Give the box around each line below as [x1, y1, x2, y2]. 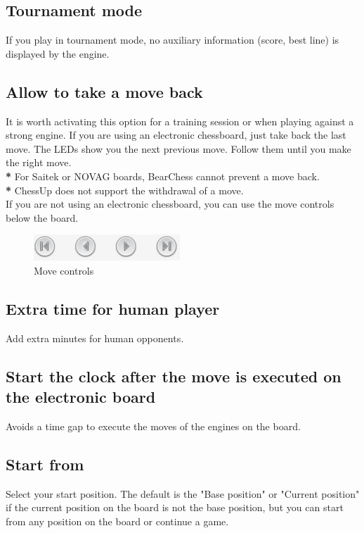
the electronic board [6, 386, 156, 408]
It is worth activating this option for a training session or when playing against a [6, 113, 354, 128]
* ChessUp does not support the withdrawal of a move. [6, 182, 244, 197]
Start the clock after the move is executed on [6, 365, 342, 387]
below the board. [6, 210, 79, 225]
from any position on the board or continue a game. [6, 513, 229, 528]
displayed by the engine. [6, 46, 110, 61]
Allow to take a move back [6, 80, 203, 102]
